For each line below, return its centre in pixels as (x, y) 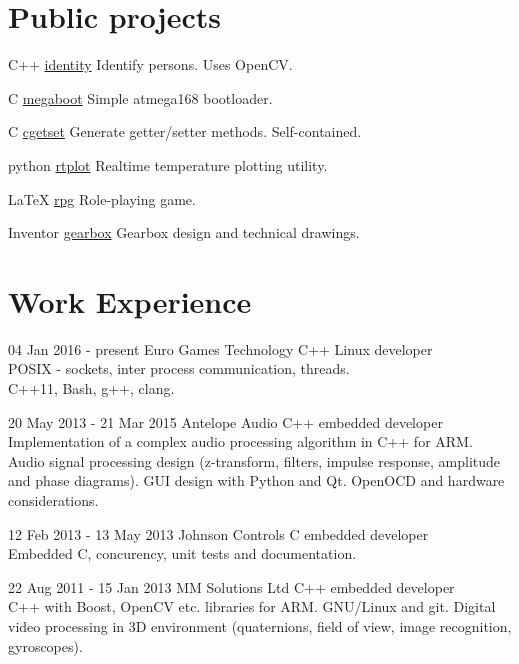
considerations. (53, 499)
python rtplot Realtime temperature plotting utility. (168, 164)
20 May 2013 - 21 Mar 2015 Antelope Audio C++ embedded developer (225, 421)
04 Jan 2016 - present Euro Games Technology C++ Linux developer (220, 348)
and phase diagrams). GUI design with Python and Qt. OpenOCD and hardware (256, 480)
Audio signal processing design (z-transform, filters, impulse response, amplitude (254, 460)
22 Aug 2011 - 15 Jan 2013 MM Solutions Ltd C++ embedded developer (231, 586)
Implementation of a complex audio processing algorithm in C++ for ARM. (240, 441)
